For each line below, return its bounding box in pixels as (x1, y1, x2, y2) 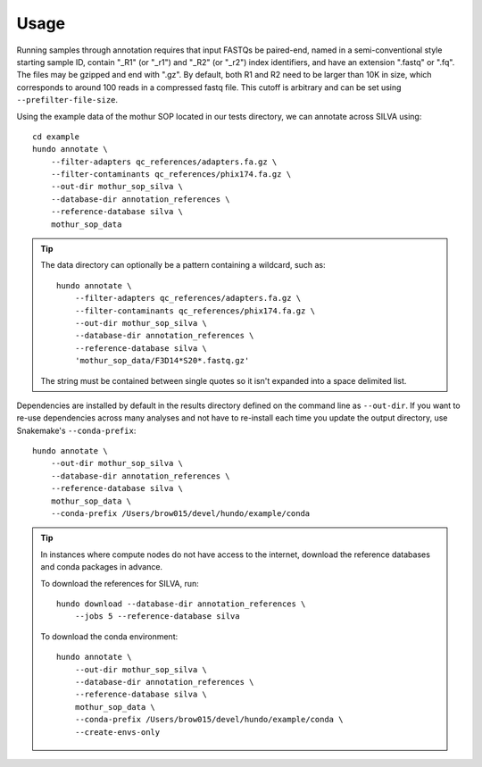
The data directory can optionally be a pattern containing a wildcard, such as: (40, 260, 326, 271)
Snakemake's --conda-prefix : (16, 425, 137, 436)
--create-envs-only (74, 727, 161, 737)
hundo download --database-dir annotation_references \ (56, 599, 306, 609)
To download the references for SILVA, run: (40, 578, 200, 588)
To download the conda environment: (40, 630, 179, 642)
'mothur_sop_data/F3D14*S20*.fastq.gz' (74, 355, 250, 366)
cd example (32, 131, 80, 142)
